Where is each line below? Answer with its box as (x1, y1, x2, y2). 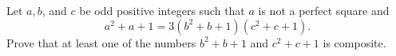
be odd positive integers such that (79, 2, 245, 18)
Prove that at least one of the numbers (6, 34, 196, 50)
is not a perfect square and (258, 2, 390, 18)
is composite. (323, 34, 386, 50)
